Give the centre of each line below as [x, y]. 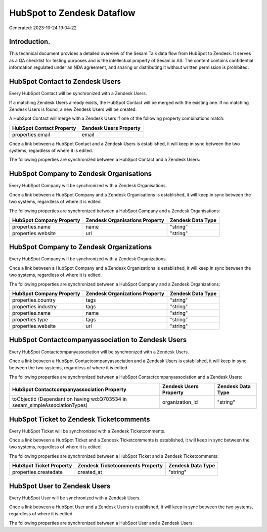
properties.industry [34, 307]
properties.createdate [37, 472]
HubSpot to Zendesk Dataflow [72, 13]
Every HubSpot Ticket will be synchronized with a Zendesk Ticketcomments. [87, 431]
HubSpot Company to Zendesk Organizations [81, 247]
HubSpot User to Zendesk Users [60, 486]
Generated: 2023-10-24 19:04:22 [43, 28]
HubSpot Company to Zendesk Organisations [81, 174]
